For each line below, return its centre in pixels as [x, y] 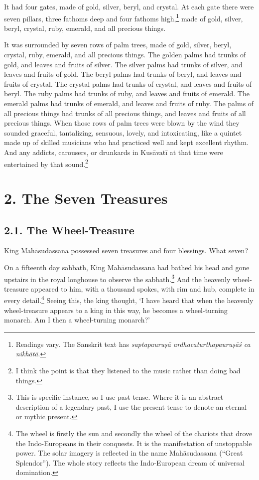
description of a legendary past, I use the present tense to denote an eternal [131, 406]
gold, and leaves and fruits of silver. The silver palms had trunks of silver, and [123, 64]
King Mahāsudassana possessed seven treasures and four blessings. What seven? [126, 250]
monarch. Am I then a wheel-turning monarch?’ [77, 320]
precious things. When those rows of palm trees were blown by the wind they [122, 123]
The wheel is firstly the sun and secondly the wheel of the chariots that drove [134, 433]
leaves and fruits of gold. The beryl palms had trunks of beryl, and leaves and [123, 74]
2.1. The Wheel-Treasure [69, 230]
